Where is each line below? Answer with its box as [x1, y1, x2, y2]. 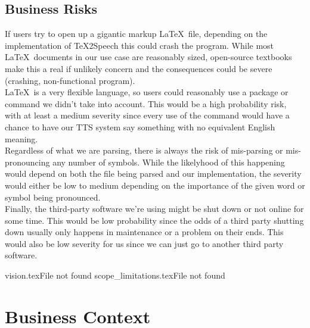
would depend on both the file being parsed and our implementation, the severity [5, 167, 302, 180]
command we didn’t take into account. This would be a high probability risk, [5, 97, 287, 110]
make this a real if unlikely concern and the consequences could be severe [5, 62, 272, 74]
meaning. [5, 132, 38, 145]
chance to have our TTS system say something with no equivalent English [5, 120, 275, 133]
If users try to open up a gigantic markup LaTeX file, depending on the [5, 27, 268, 40]
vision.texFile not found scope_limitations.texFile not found [5, 269, 225, 282]
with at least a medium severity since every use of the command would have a [5, 109, 290, 121]
